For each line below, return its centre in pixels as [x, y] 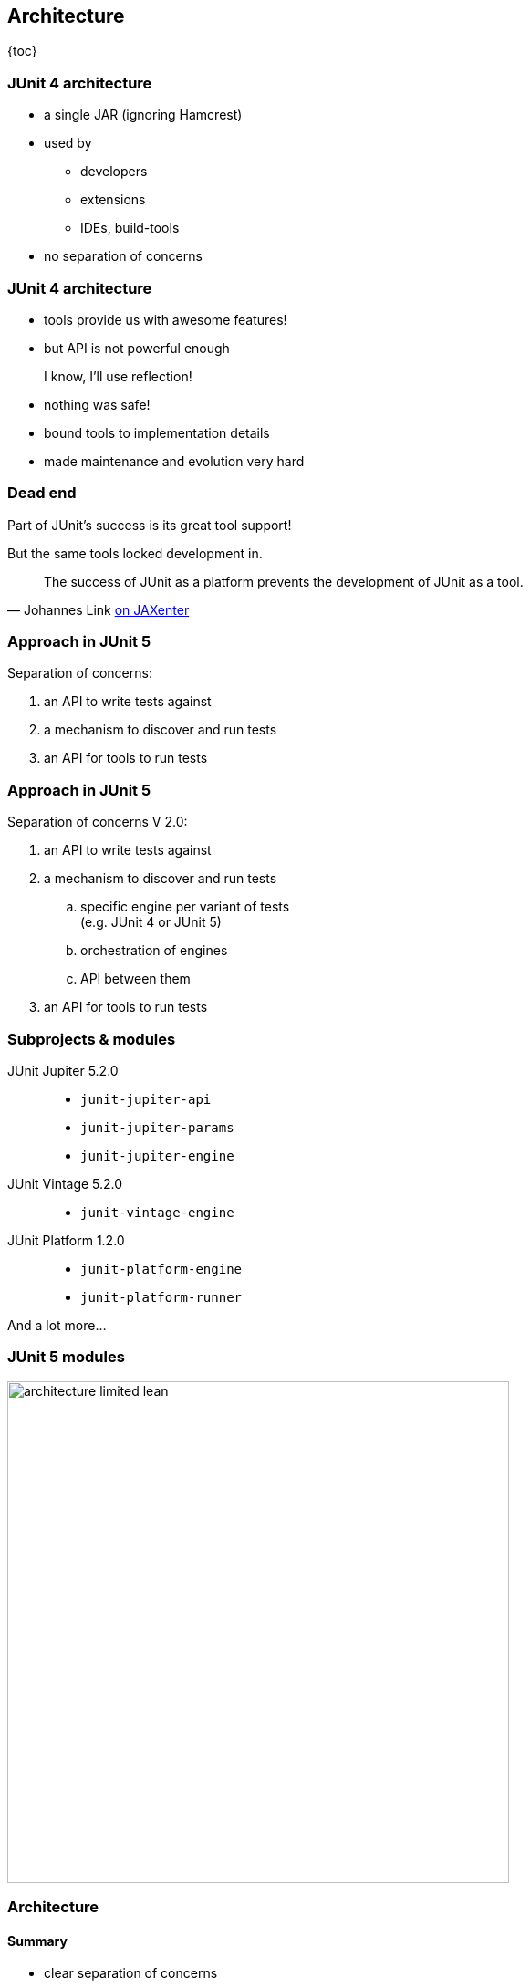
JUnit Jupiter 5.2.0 [63, 1070]
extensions [113, 200]
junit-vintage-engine [157, 1212]
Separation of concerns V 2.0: [98, 822]
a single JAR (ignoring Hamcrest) [143, 115]
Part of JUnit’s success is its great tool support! [150, 525]
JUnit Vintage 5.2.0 [65, 1183]
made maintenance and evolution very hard [174, 461]
